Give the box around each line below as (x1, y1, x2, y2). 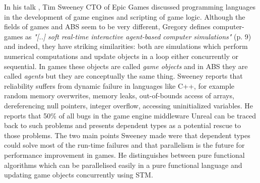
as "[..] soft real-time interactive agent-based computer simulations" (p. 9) (25, 31, 251, 41)
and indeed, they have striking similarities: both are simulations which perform (4, 41, 248, 51)
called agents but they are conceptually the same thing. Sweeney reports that (4, 71, 243, 81)
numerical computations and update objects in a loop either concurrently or (4, 50, 239, 61)
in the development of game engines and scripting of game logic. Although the (4, 11, 245, 22)
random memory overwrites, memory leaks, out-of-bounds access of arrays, (4, 90, 234, 101)
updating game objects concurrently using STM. (4, 169, 153, 180)
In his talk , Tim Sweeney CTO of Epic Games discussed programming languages (4, 2, 255, 12)
